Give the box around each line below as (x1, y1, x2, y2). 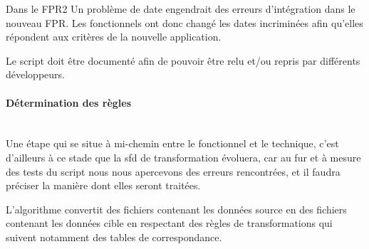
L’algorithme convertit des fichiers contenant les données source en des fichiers (6, 201, 347, 216)
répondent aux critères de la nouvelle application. (6, 29, 222, 44)
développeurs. (6, 67, 65, 82)
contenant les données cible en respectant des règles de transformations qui (6, 216, 333, 231)
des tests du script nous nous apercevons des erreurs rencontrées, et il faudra (6, 164, 341, 179)
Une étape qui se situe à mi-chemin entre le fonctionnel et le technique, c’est (6, 136, 339, 151)
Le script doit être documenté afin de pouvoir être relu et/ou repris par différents (6, 53, 360, 68)
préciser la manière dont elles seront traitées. (6, 178, 201, 193)
